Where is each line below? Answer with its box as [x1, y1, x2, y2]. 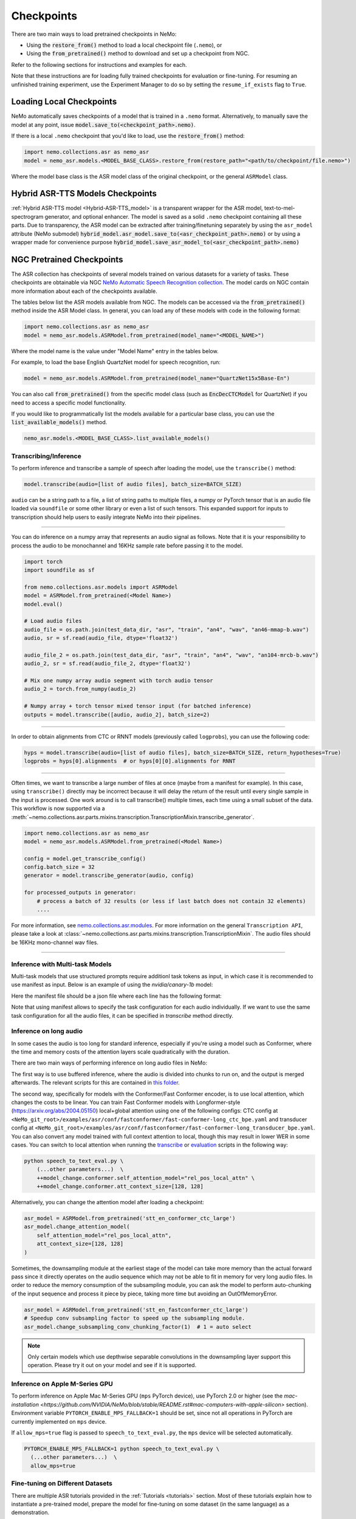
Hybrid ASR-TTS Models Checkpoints [11, 188, 157, 199]
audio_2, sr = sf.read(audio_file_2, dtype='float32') [24, 660, 191, 667]
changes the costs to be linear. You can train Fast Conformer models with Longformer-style [11, 1099, 241, 1106]
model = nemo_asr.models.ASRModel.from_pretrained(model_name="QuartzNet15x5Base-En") [24, 375, 290, 382]
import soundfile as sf [24, 567, 95, 574]
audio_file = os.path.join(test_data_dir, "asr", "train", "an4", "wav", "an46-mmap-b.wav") [24, 626, 309, 633]
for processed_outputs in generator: [24, 889, 137, 896]
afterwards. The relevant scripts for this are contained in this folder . [11, 1079, 180, 1086]
